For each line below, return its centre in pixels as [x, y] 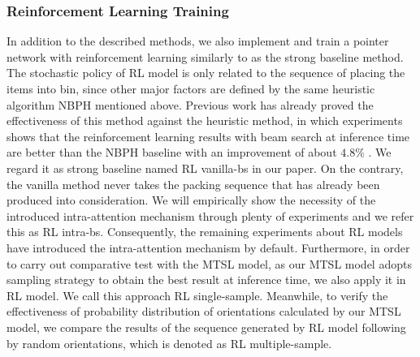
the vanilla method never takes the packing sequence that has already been [193, 184]
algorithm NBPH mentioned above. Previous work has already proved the [190, 104]
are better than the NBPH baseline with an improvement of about [172, 152]
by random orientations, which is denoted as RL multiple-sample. [169, 343]
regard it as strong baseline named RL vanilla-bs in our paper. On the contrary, [205, 168]
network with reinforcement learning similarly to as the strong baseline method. [205, 56]
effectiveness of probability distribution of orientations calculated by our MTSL [204, 311]
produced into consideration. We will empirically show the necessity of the [191, 200]
